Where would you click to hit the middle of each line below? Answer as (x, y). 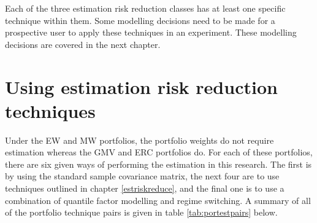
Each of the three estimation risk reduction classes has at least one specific (145, 8)
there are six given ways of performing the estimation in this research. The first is (158, 164)
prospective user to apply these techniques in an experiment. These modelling (151, 32)
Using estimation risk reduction (141, 86)
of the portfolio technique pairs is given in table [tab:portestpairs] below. (141, 212)
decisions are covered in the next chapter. (83, 44)
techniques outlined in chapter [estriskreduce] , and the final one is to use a (145, 188)
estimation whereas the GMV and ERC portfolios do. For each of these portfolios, (159, 152)
